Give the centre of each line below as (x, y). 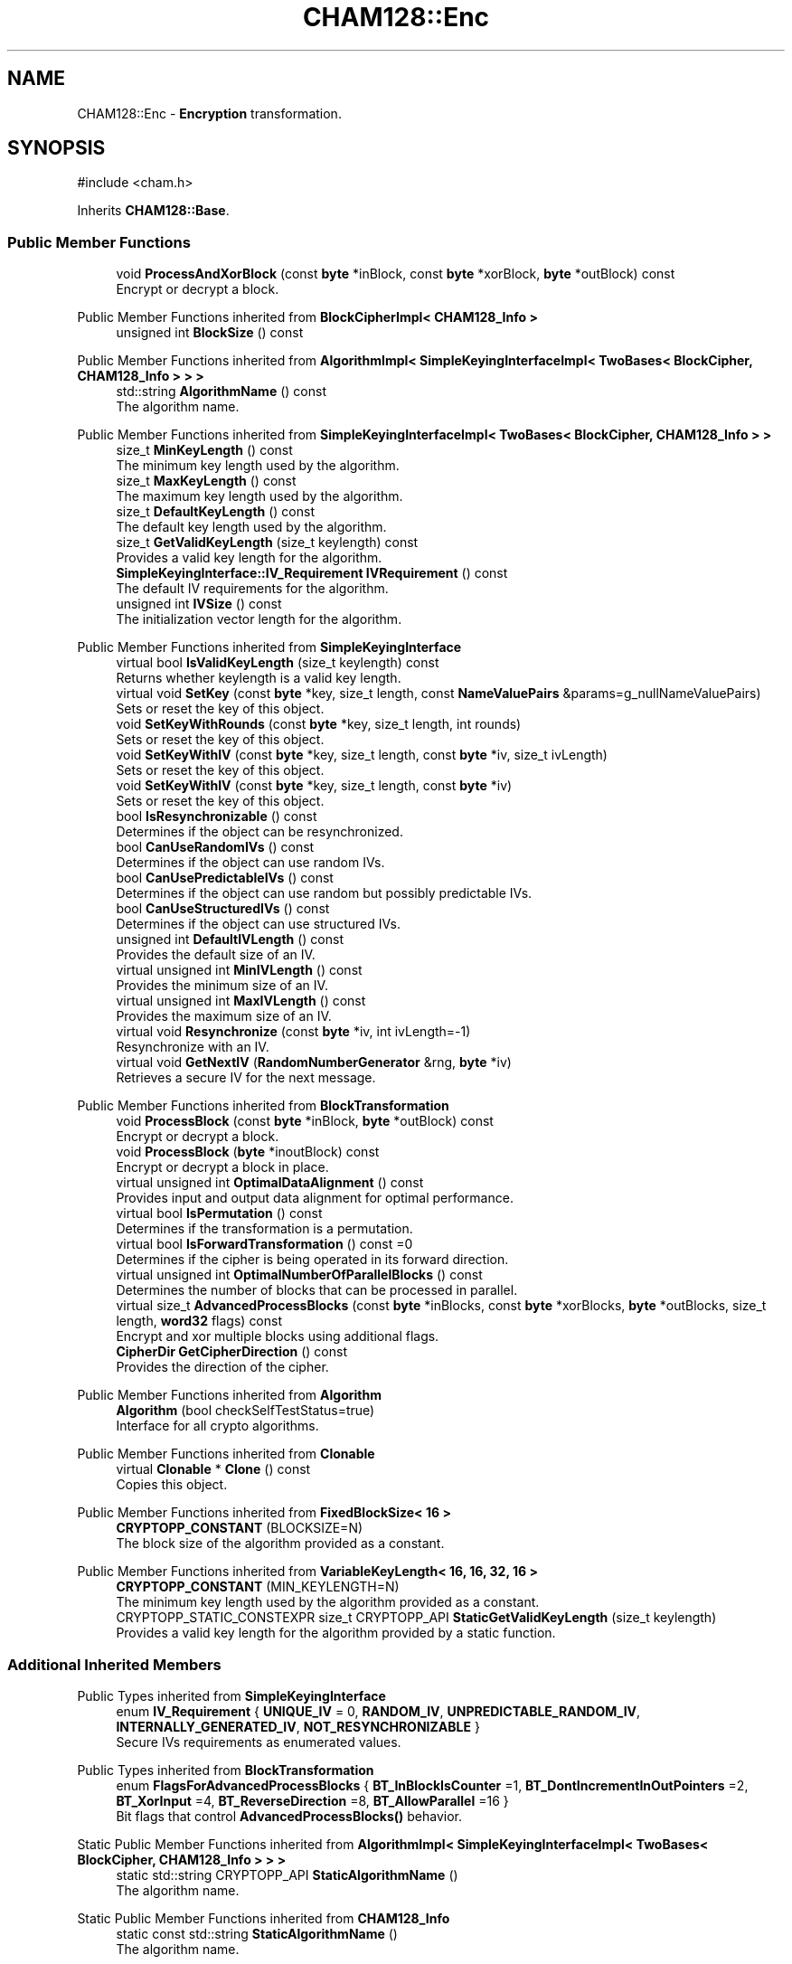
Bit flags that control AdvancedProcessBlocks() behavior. (289, 1816)
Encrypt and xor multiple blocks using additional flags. (278, 1336)
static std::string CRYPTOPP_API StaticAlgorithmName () (287, 1874)
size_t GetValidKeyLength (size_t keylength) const (267, 543)
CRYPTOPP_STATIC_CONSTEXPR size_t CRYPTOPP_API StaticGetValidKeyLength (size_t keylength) (416, 1618)
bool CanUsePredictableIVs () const (225, 878)
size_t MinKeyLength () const (204, 450)
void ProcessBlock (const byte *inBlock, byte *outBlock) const (305, 1121)
